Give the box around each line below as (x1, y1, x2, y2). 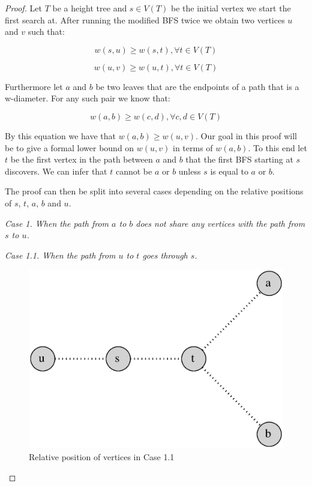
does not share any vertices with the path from (136, 217, 305, 229)
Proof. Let (5, 2, 42, 14)
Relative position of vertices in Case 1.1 (29, 451, 175, 463)
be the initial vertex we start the (171, 2, 291, 14)
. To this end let (248, 141, 307, 154)
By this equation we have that (5, 129, 116, 142)
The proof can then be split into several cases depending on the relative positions (5, 185, 304, 197)
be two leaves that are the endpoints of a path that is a (95, 80, 299, 92)
